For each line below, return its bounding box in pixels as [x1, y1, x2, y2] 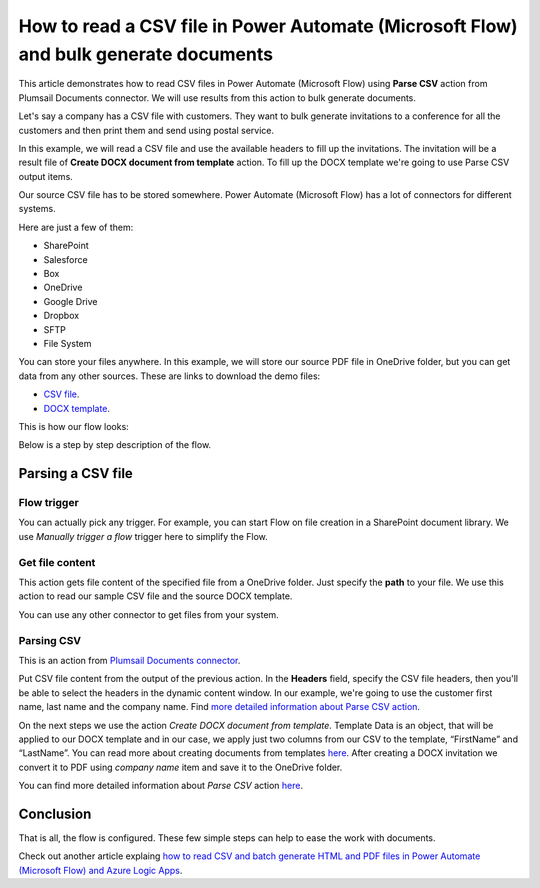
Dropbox [43, 310, 80, 322]
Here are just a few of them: [18, 221, 134, 233]
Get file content [18, 555, 96, 569]
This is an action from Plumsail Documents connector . [18, 654, 241, 666]
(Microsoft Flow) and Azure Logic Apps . [18, 864, 183, 876]
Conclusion [18, 805, 92, 822]
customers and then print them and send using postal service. [18, 124, 275, 136]
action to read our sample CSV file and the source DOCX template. [18, 590, 293, 602]
